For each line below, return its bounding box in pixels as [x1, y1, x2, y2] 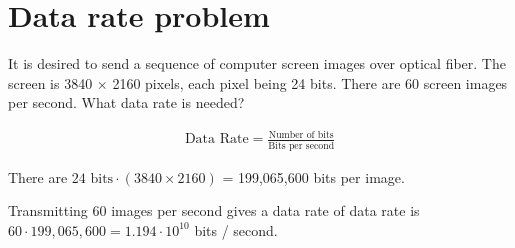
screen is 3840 [8, 72, 93, 93]
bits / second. [194, 219, 278, 240]
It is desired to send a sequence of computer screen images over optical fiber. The [8, 53, 506, 74]
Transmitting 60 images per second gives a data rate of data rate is [8, 200, 420, 221]
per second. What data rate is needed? [8, 92, 245, 113]
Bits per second [268, 140, 335, 151]
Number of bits [268, 129, 334, 140]
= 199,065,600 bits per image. [222, 166, 405, 187]
